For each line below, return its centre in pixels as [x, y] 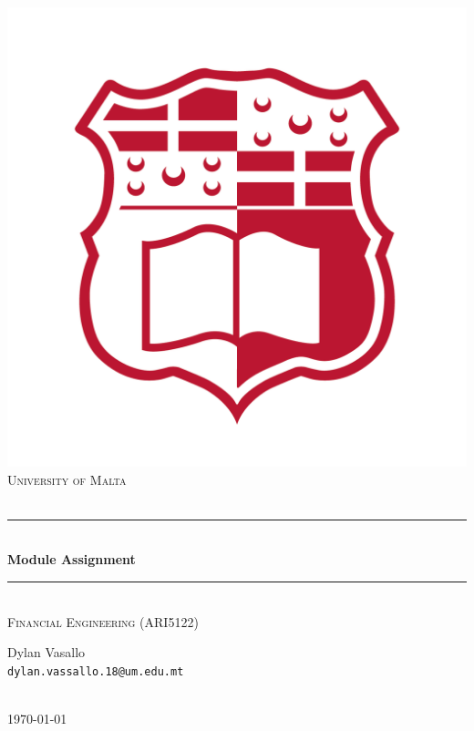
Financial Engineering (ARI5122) [103, 621]
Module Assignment [72, 559]
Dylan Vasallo [46, 652]
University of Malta [67, 479]
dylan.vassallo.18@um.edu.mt [96, 671]
